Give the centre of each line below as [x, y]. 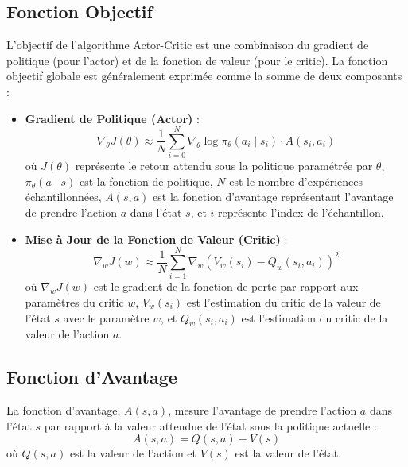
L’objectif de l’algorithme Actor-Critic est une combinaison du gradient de [188, 45]
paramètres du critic [74, 301]
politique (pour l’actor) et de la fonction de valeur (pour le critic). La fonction [197, 60]
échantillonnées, [63, 197]
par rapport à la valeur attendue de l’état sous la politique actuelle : [210, 425]
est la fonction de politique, [146, 181]
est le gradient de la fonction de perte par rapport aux [226, 286]
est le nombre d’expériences [296, 181]
